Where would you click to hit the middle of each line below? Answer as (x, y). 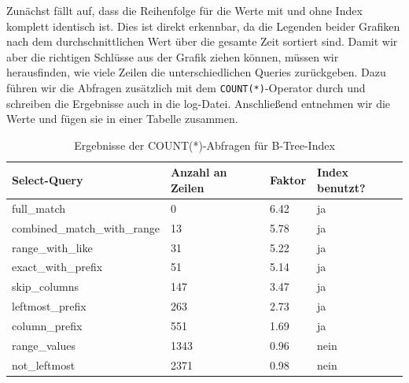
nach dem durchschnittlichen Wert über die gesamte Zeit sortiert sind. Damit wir (202, 41)
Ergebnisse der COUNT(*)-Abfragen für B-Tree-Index (204, 145)
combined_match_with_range (86, 227)
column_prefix (47, 325)
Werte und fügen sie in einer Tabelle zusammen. (122, 119)
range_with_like (52, 247)
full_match (39, 208)
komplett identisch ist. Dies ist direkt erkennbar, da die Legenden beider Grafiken (203, 26)
